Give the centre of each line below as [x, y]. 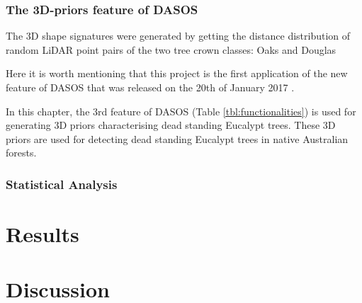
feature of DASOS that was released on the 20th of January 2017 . [150, 87]
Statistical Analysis [62, 184]
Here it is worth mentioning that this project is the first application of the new [177, 73]
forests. [21, 153]
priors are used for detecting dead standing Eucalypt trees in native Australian [177, 138]
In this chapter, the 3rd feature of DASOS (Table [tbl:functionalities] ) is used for [181, 111]
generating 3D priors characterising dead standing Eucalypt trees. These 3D [171, 125]
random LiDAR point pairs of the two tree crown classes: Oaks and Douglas [171, 49]
